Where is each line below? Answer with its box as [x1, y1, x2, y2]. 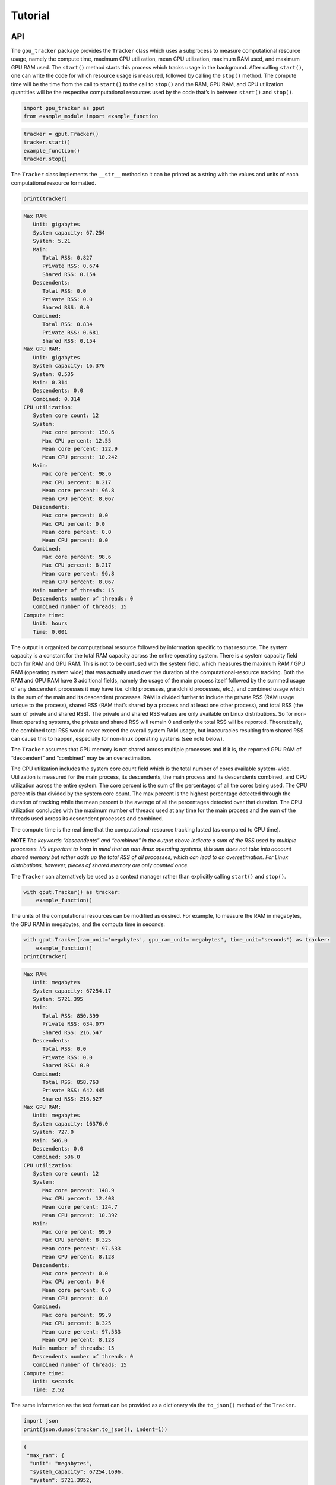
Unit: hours [33, 620, 68, 627]
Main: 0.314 [33, 379, 68, 386]
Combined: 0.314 [33, 396, 80, 402]
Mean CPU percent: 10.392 [42, 1212, 118, 1219]
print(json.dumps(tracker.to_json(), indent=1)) [23, 1426, 168, 1433]
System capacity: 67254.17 [33, 987, 112, 994]
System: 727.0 [33, 1129, 74, 1136]
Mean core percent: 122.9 [42, 445, 118, 453]
